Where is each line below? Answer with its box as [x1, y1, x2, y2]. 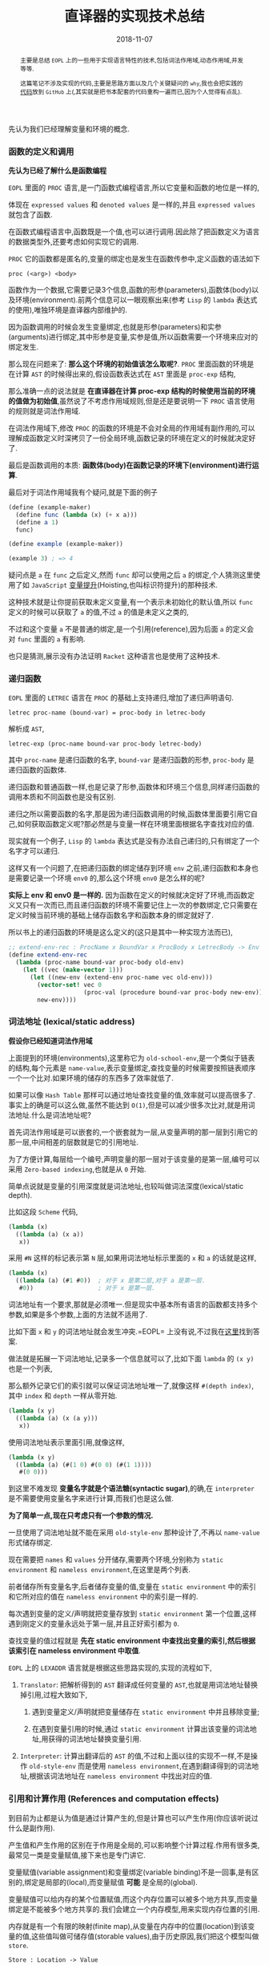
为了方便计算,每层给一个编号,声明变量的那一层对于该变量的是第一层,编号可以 [8, 1154, 260, 1163]
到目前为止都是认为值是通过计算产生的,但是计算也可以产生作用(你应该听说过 [8, 1813, 259, 1822]
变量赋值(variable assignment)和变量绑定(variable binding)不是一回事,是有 [8, 1867, 252, 1877]
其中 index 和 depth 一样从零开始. [8, 1391, 118, 1401]
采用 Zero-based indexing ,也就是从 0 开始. [8, 1164, 147, 1174]
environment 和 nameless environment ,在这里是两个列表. [8, 1565, 191, 1575]
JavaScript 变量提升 [30, 580, 98, 590]
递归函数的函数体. [8, 765, 67, 774]
